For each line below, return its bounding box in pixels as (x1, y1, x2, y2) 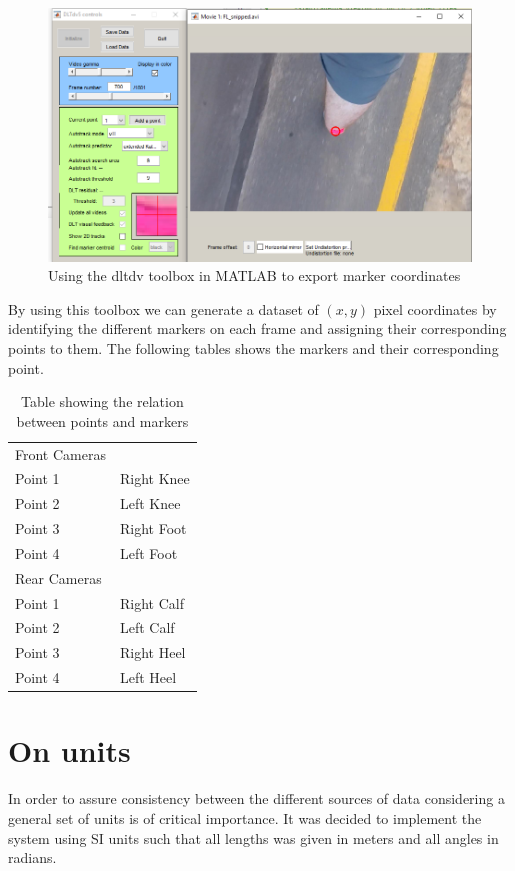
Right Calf (119, 592, 184, 613)
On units (8, 730, 131, 771)
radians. (8, 847, 57, 868)
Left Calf (119, 617, 175, 638)
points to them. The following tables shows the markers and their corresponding (8, 337, 499, 358)
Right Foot (119, 518, 187, 539)
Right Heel (119, 642, 186, 663)
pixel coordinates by (373, 298, 497, 319)
